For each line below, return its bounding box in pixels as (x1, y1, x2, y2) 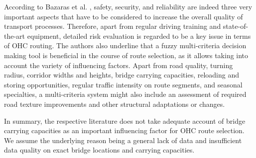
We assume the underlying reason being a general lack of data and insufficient (4, 135, 242, 145)
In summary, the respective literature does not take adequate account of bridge (4, 115, 246, 126)
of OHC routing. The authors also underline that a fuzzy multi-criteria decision (4, 40, 247, 51)
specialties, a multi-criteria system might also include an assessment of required (4, 89, 247, 99)
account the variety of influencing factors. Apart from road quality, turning (4, 60, 233, 70)
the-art (4, 30, 25, 41)
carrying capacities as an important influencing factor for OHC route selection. (4, 125, 245, 136)
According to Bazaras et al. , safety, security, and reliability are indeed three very (4, 1, 253, 11)
